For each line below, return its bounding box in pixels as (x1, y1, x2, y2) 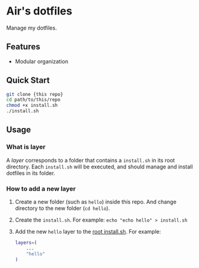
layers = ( (14, 240, 37, 246)
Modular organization (14, 57, 68, 65)
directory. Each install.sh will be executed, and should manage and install (6, 163, 193, 170)
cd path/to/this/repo (6, 97, 61, 103)
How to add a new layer (6, 184, 77, 193)
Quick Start (6, 75, 50, 86)
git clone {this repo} (6, 91, 63, 97)
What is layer (6, 143, 46, 152)
